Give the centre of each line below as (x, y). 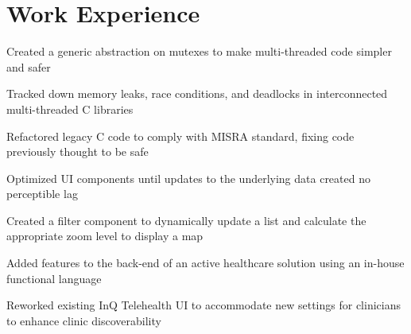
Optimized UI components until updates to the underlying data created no (188, 178)
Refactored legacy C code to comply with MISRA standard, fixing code (180, 136)
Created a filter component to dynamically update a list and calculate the (186, 220)
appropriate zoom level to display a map (105, 236)
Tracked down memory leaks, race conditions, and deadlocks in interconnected (197, 93)
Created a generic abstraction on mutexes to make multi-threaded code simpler (199, 51)
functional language (54, 278)
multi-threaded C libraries (70, 109)
